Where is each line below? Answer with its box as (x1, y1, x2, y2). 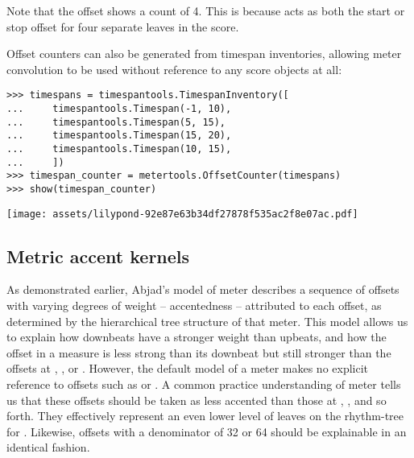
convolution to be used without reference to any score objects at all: (6, 60, 342, 77)
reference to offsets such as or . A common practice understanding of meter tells (6, 376, 401, 393)
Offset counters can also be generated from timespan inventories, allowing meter (6, 45, 402, 62)
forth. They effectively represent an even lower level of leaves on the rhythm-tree (6, 407, 404, 424)
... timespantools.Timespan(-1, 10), (6, 103, 232, 115)
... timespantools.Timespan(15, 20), (6, 130, 232, 142)
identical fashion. (6, 439, 90, 456)
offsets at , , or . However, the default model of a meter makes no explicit (6, 360, 369, 377)
